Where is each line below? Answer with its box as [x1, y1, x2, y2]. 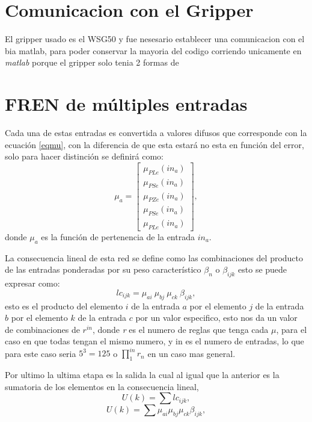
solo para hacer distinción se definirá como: [5, 150, 164, 163]
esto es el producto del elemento [5, 299, 123, 312]
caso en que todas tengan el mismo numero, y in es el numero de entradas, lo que [5, 335, 304, 347]
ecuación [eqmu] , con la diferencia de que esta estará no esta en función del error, [5, 138, 304, 150]
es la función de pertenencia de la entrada [41, 230, 195, 243]
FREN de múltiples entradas [5, 92, 248, 116]
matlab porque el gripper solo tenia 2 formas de [5, 56, 179, 69]
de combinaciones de [5, 323, 80, 335]
